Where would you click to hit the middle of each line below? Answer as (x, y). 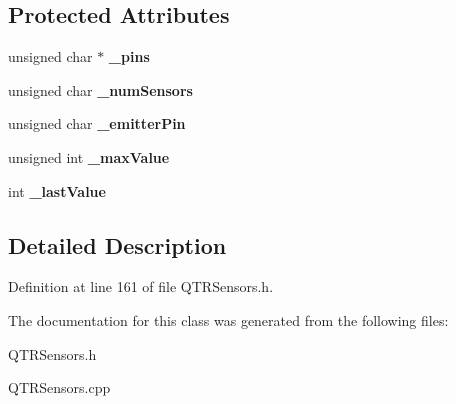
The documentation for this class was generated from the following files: (228, 319)
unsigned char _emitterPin (97, 123)
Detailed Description (117, 244)
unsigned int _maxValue (89, 156)
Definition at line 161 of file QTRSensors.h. (141, 286)
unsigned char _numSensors (100, 89)
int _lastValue (57, 190)
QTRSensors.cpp (59, 387)
